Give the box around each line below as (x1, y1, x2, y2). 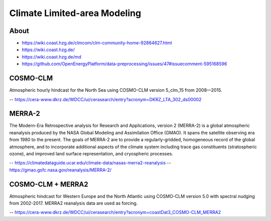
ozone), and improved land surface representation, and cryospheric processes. (9, 151, 173, 156)
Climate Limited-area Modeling (9, 8, 142, 19)
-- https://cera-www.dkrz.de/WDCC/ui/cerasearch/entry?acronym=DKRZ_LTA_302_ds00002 (9, 96, 202, 102)
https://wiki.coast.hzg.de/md (22, 54, 81, 60)
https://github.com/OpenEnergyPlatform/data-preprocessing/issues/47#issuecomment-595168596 (22, 61, 227, 67)
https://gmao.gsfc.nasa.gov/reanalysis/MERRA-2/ (9, 167, 112, 173)
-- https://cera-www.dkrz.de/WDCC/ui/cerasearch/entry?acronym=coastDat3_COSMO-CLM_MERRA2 (9, 209, 221, 215)
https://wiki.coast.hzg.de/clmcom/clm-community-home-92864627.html (22, 40, 173, 46)
